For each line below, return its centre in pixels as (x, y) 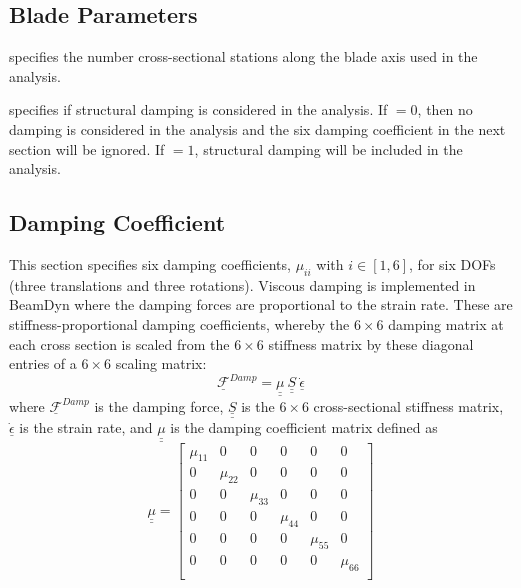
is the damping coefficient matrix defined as (304, 427)
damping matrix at (446, 323)
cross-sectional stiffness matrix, (408, 405)
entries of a (43, 363)
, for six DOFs (452, 263)
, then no (445, 109)
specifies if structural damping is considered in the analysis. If (198, 109)
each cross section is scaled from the (119, 343)
